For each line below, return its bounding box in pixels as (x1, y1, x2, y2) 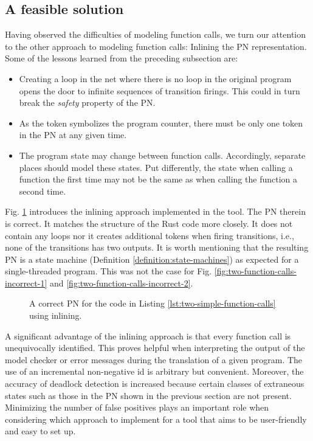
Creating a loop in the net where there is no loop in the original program (19, 72, 292, 85)
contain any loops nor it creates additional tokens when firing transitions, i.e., (5, 229, 294, 241)
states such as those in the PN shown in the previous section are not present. (5, 389, 292, 401)
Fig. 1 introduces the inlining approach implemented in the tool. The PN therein (5, 205, 306, 218)
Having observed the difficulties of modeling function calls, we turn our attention (5, 28, 306, 41)
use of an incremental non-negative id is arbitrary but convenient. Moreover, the (5, 365, 304, 378)
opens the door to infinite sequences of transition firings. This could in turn (19, 84, 300, 97)
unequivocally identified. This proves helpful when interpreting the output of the (5, 341, 305, 354)
